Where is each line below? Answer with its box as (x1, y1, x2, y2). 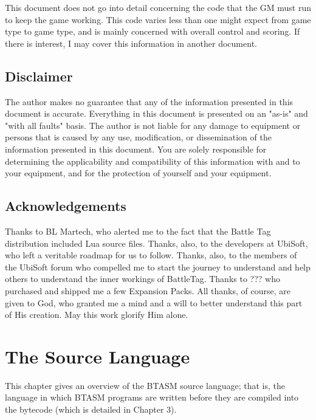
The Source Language (5, 343, 190, 368)
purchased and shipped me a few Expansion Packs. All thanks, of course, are (5, 284, 290, 297)
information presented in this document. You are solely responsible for (5, 142, 267, 155)
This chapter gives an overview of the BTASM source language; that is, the (5, 379, 286, 391)
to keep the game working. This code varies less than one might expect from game (5, 13, 311, 26)
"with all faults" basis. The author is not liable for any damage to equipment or (5, 119, 301, 131)
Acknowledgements (5, 196, 126, 215)
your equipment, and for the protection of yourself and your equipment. (5, 167, 272, 179)
